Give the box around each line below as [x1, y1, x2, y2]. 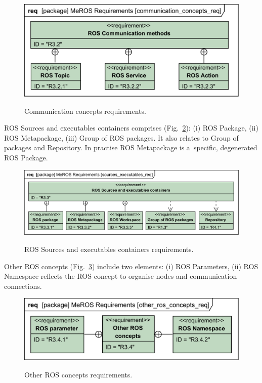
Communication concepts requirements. [24, 105, 146, 116]
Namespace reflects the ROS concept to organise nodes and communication [4, 271, 237, 281]
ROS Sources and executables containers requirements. [24, 244, 194, 254]
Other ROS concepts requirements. [24, 369, 133, 379]
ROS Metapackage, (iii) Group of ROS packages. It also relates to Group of [4, 132, 239, 143]
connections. [4, 280, 42, 291]
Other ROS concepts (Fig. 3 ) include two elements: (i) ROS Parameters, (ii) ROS [4, 261, 258, 271]
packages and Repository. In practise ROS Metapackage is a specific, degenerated [4, 142, 257, 153]
